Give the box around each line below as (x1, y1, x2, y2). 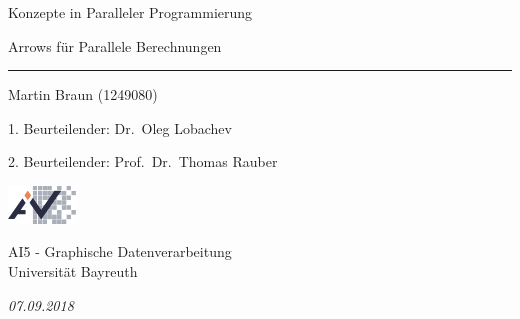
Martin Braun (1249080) (8, 84, 158, 105)
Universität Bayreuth (8, 260, 138, 281)
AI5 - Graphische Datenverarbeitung (8, 241, 232, 262)
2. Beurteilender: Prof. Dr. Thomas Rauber (8, 151, 278, 172)
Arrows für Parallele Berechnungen (8, 35, 222, 56)
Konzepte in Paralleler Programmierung (8, 2, 253, 22)
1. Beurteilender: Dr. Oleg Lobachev (8, 117, 232, 138)
